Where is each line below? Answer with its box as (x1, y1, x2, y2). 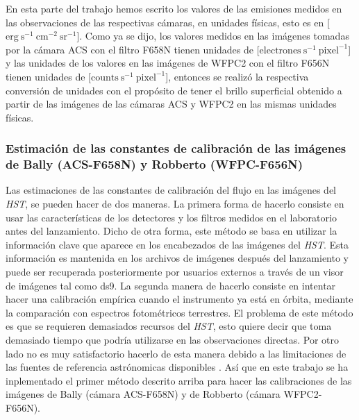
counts (90, 72, 119, 83)
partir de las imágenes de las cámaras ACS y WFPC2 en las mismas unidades (6, 96, 337, 111)
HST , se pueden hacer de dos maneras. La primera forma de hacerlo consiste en (6, 196, 344, 211)
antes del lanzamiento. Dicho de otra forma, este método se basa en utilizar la (6, 224, 337, 238)
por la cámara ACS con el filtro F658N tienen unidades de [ (6, 42, 260, 56)
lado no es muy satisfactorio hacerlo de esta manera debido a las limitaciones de (6, 346, 347, 360)
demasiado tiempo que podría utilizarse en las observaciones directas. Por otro (6, 333, 339, 347)
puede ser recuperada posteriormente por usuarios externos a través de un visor (6, 264, 344, 279)
